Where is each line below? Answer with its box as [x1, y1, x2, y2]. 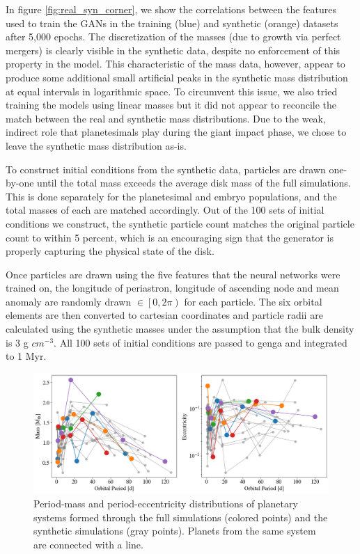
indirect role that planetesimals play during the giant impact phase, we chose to [6, 125, 347, 139]
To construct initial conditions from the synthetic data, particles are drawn [6, 161, 326, 176]
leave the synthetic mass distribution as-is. [6, 138, 187, 152]
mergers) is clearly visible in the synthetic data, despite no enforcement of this [6, 42, 341, 57]
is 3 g [6, 335, 29, 349]
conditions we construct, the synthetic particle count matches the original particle [6, 216, 354, 230]
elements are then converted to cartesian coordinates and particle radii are [6, 308, 323, 322]
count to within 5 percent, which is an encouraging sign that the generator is [6, 230, 334, 244]
